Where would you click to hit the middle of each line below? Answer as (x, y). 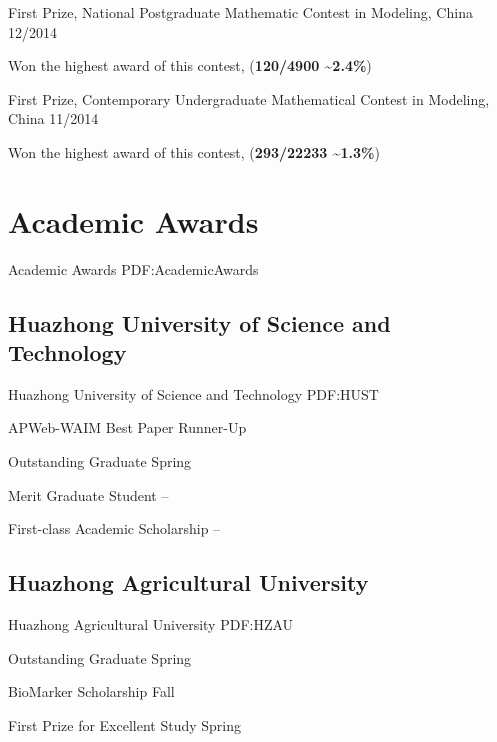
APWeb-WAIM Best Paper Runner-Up (127, 427)
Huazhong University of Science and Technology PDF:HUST (193, 393)
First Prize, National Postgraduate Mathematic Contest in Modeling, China (240, 12)
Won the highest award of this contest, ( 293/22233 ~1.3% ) (194, 151)
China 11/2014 (53, 118)
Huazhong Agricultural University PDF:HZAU (151, 624)
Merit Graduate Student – (88, 494)
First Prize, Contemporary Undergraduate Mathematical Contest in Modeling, (249, 98)
